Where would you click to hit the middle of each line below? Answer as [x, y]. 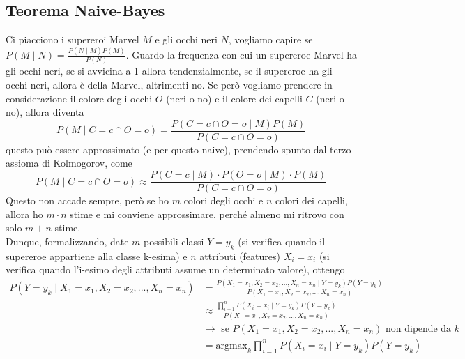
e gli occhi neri [186, 39]
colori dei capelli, [311, 200]
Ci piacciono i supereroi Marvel [73, 39]
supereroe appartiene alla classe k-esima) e [97, 255]
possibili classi [174, 241]
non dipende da [419, 329]
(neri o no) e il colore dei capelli [234, 98]
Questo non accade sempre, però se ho [87, 200]
